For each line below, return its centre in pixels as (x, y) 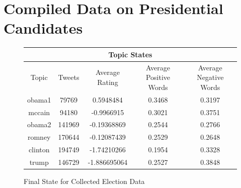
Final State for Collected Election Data (84, 181)
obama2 (39, 124)
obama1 (39, 99)
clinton (39, 150)
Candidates (43, 28)
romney (39, 137)
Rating (108, 82)
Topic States (130, 54)
